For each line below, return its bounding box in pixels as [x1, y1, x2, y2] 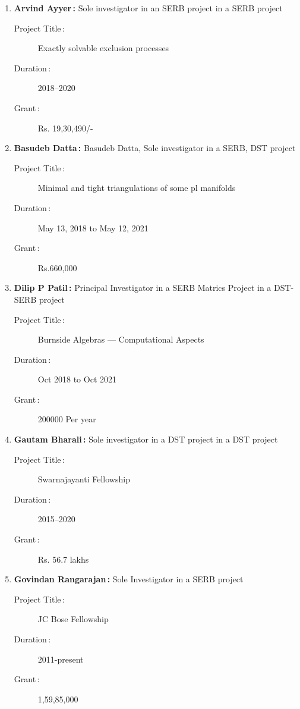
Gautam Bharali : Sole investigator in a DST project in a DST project [14, 433, 278, 446]
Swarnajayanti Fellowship [37, 473, 130, 485]
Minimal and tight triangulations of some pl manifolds [37, 181, 236, 194]
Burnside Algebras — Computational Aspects [37, 333, 204, 346]
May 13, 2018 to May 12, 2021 [37, 221, 149, 234]
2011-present [37, 652, 84, 665]
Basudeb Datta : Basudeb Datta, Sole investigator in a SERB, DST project [14, 142, 296, 154]
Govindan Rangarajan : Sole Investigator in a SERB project [14, 573, 244, 585]
